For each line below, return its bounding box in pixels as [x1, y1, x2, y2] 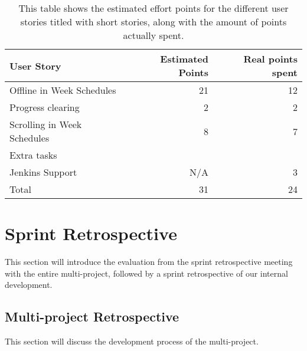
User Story [9, 58, 61, 73]
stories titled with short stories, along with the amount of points [20, 15, 287, 28]
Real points [243, 52, 298, 65]
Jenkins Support [9, 165, 77, 179]
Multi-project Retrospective [5, 307, 179, 326]
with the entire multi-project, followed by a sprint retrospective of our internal [5, 267, 288, 279]
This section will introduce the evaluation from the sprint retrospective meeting [5, 255, 293, 268]
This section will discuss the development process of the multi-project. [5, 335, 259, 347]
